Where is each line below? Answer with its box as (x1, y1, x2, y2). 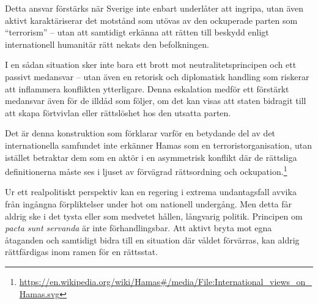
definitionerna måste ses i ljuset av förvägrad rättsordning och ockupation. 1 (5, 163, 287, 177)
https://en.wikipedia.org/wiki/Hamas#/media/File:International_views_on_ (19, 275, 312, 287)
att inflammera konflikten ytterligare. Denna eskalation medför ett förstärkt (5, 82, 289, 95)
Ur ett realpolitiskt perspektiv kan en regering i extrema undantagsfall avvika (5, 185, 297, 198)
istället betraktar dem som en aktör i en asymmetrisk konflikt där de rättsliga (5, 150, 297, 163)
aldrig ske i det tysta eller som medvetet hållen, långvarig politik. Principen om (5, 209, 303, 222)
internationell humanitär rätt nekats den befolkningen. (5, 37, 209, 50)
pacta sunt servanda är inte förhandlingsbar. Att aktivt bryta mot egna (5, 221, 272, 234)
